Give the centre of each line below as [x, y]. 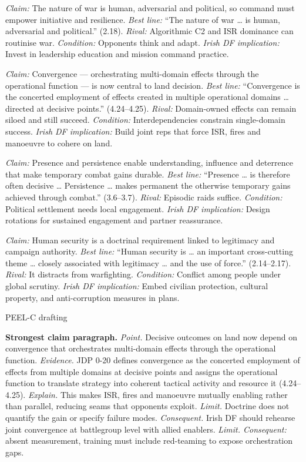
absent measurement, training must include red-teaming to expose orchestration [149, 441]
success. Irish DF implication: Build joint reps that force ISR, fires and [133, 131]
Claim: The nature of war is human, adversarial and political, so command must [150, 8]
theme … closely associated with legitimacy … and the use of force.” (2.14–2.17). [148, 262]
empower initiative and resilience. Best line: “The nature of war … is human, [143, 19]
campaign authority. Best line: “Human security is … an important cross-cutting [149, 251]
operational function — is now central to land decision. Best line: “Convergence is [153, 85]
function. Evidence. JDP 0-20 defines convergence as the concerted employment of [153, 360]
